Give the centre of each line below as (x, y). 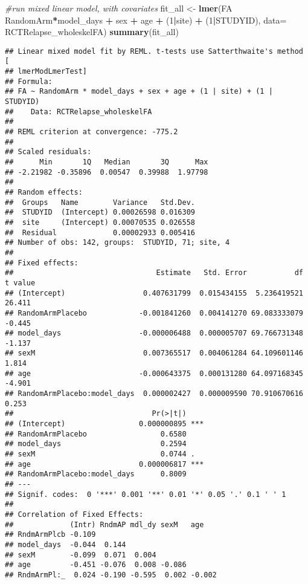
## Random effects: (44, 192)
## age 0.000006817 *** (104, 464)
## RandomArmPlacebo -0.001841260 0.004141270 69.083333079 (154, 313)
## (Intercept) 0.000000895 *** (104, 424)
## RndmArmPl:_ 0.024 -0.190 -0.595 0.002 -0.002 (111, 575)
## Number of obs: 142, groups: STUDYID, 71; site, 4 (117, 243)
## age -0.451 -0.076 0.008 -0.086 (96, 565)
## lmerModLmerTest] (46, 72)
